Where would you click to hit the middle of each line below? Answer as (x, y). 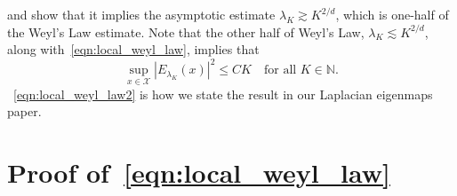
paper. (24, 111)
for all (280, 71)
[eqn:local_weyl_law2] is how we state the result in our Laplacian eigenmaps (223, 94)
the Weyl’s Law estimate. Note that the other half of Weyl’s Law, (186, 31)
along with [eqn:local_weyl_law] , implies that (133, 49)
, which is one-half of (392, 14)
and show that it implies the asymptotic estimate (141, 14)
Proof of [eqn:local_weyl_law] (199, 172)
